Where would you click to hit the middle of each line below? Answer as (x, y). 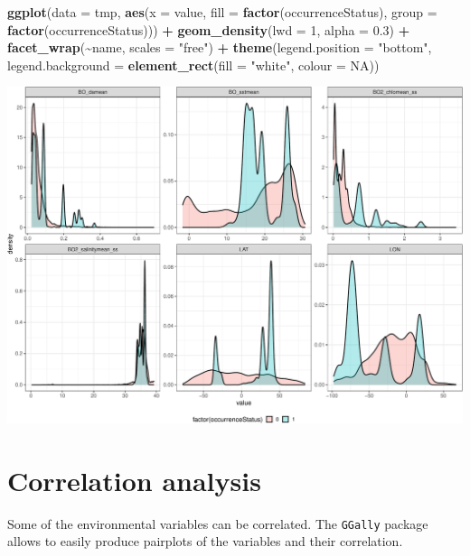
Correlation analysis (134, 480)
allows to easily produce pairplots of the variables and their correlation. (205, 541)
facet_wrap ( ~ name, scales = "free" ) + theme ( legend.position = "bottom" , (220, 47)
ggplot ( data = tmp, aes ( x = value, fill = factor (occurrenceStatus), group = (222, 12)
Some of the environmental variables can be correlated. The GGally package (218, 523)
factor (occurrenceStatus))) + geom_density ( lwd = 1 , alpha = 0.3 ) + (209, 29)
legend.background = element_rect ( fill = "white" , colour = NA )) (193, 65)
